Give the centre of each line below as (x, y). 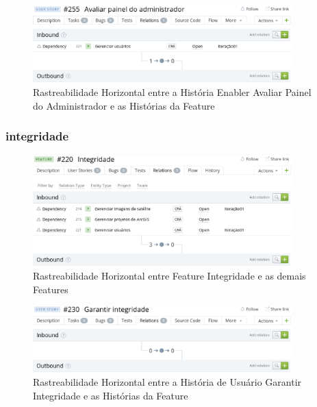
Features (51, 289)
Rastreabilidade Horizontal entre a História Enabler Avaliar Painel (172, 92)
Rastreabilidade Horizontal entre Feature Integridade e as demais (169, 276)
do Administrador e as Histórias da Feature (124, 105)
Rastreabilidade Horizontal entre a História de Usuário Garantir (167, 382)
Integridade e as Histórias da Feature (111, 395)
